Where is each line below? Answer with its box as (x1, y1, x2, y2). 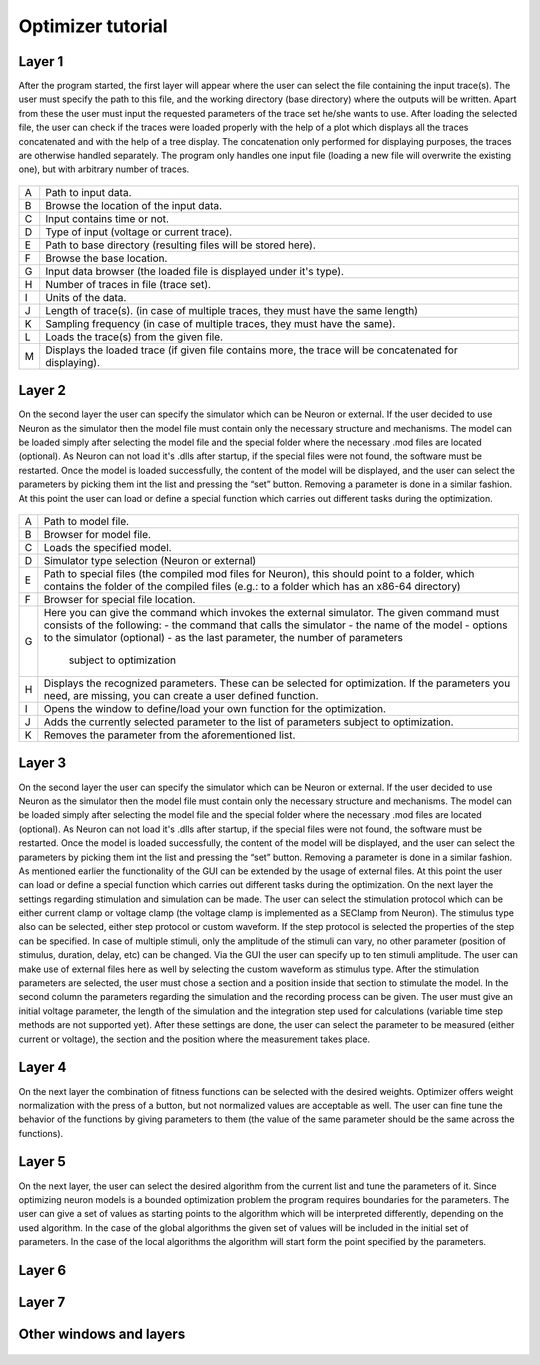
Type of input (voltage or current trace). (45, 225, 233, 239)
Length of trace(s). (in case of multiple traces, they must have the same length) (45, 303, 419, 317)
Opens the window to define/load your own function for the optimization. (43, 702, 387, 716)
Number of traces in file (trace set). (45, 277, 212, 291)
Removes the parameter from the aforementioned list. (43, 728, 296, 742)
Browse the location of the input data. (45, 198, 223, 212)
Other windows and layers (18, 1325, 186, 1342)
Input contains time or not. (45, 211, 170, 225)
